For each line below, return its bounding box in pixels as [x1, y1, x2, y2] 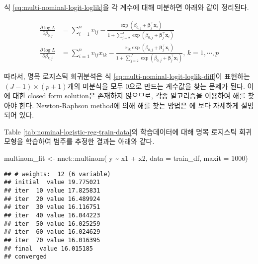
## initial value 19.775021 [4, 179, 100, 186]
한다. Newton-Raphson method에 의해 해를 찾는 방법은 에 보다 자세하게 [19, 100, 239, 110]
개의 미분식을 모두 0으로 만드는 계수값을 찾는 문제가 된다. [67, 80, 245, 91]
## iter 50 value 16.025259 [4, 220, 100, 227]
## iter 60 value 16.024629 [4, 228, 100, 236]
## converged [4, 253, 47, 261]
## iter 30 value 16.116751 [4, 203, 100, 211]
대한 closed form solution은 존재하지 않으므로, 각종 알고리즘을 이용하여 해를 [12, 90, 246, 101]
